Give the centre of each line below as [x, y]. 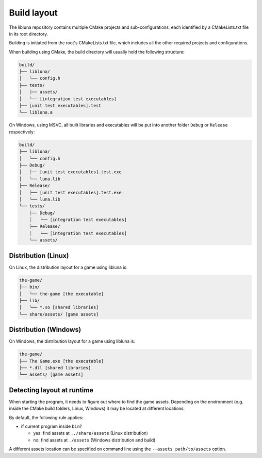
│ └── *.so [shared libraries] [59, 307]
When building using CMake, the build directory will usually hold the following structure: [97, 52]
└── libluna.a [36, 112]
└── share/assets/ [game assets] [59, 314]
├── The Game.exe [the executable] [61, 361]
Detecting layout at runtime [51, 390]
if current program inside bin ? [51, 426]
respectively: [22, 132]
